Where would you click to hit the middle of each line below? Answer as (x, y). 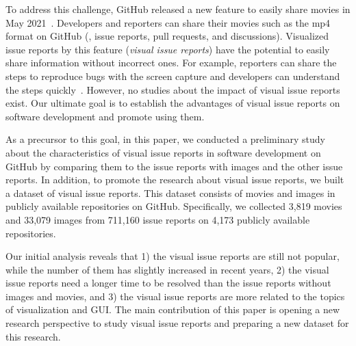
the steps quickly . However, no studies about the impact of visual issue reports (173, 89)
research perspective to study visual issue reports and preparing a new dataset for (177, 323)
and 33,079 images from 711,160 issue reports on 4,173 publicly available (158, 219)
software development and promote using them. (105, 116)
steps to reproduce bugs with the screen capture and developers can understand (173, 76)
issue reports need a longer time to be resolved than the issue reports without (168, 283)
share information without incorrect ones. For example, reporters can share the (171, 63)
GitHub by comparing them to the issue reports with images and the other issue (174, 166)
